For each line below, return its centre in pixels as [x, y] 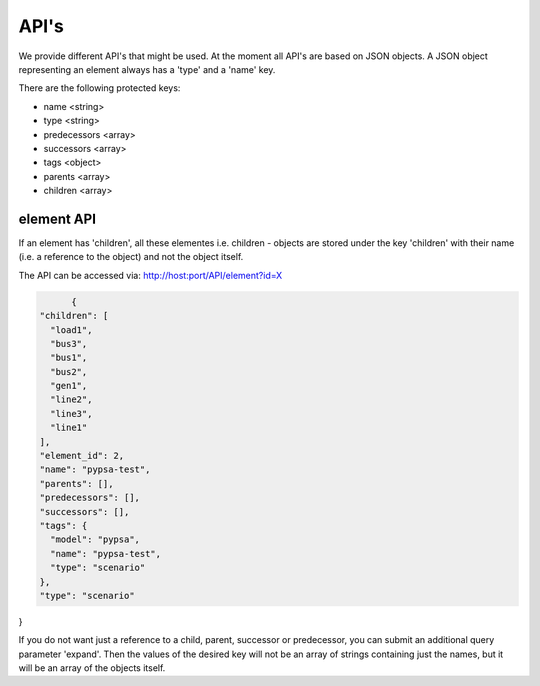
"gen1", [69, 386]
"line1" [69, 428]
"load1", [71, 329]
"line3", [71, 413]
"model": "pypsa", [95, 539]
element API [57, 218]
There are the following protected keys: [99, 88]
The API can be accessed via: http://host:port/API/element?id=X [150, 275]
